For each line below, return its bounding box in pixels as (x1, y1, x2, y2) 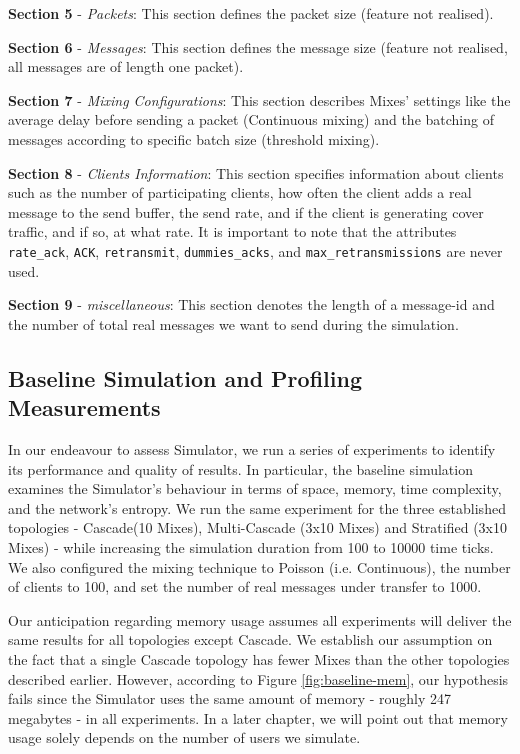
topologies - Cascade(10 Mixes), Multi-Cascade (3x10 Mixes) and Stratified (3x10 (8, 517, 507, 538)
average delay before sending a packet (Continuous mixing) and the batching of (8, 109, 494, 130)
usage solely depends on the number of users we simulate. (8, 727, 361, 748)
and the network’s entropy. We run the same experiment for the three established (8, 497, 506, 518)
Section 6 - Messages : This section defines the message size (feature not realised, (8, 36, 508, 57)
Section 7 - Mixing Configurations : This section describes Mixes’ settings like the (8, 89, 511, 110)
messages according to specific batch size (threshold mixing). (8, 128, 380, 149)
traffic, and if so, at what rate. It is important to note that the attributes (8, 221, 457, 242)
